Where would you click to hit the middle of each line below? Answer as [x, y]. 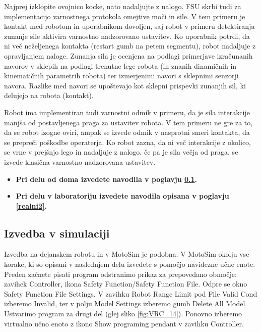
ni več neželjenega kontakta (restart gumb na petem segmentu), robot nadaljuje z [130, 46]
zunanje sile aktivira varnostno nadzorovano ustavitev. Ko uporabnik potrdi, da [127, 36]
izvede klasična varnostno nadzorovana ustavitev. [80, 161]
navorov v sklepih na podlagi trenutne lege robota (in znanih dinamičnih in [120, 65]
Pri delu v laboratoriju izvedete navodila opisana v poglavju [122, 196]
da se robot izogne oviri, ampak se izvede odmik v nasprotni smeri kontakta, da [127, 132]
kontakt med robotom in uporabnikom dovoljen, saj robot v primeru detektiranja [129, 26]
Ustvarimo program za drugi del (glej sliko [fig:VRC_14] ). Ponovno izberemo [123, 314]
